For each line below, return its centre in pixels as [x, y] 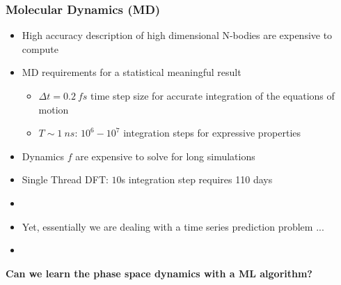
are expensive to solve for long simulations [165, 156]
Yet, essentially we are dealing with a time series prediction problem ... [173, 226]
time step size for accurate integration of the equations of [213, 95]
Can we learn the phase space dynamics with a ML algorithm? [159, 273]
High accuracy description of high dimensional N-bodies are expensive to [177, 35]
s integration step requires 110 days [197, 179]
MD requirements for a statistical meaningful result [132, 72]
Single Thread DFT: [65, 179]
